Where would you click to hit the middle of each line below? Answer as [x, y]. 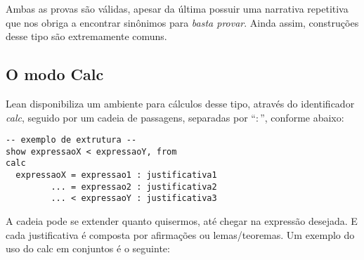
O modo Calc [55, 74]
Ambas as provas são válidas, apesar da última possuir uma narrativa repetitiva [177, 8]
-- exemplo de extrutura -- [71, 140]
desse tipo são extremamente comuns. [86, 36]
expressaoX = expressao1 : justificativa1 [116, 175]
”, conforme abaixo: [302, 117]
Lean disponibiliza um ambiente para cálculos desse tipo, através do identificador [180, 103]
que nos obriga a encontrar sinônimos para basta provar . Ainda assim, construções [182, 22]
